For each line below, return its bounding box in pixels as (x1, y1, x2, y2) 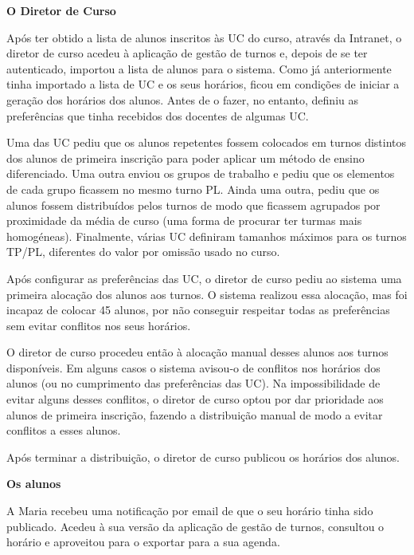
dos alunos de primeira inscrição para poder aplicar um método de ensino (6, 149, 365, 166)
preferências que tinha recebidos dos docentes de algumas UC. (6, 107, 309, 124)
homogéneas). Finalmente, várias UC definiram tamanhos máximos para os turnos (6, 227, 407, 244)
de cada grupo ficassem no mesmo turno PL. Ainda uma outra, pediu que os (6, 180, 380, 197)
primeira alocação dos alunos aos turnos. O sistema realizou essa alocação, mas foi (6, 285, 408, 302)
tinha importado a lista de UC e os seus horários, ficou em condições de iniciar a (6, 76, 400, 92)
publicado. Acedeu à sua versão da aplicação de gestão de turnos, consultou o (6, 518, 385, 534)
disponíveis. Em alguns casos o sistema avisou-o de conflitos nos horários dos (6, 359, 381, 376)
